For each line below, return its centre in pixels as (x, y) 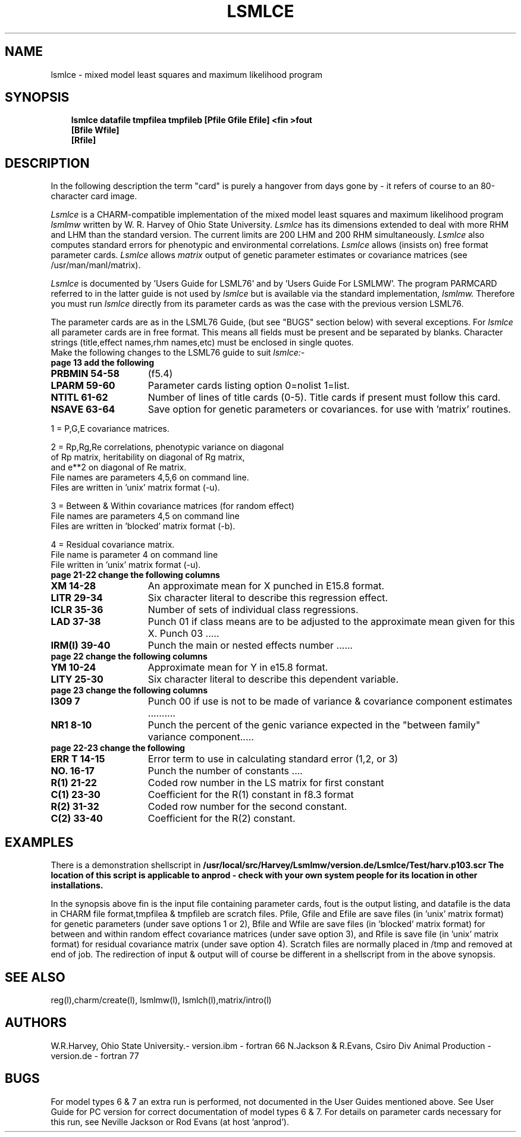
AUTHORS (36, 1023)
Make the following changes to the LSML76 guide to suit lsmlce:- (178, 353)
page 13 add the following (103, 363)
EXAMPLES (39, 842)
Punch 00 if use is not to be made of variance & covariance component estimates (330, 701)
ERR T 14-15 (78, 759)
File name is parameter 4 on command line (134, 555)
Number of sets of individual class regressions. (253, 610)
